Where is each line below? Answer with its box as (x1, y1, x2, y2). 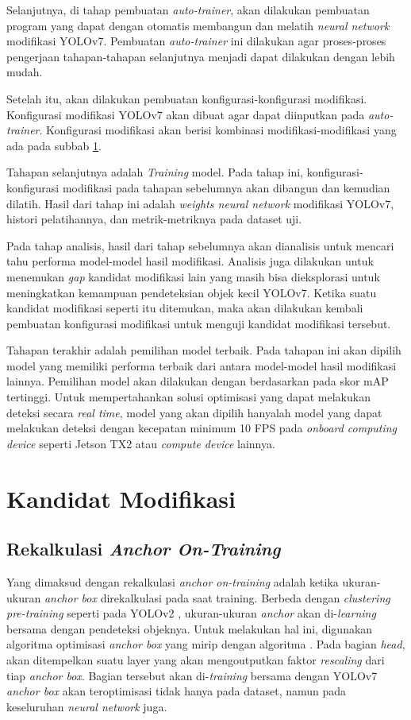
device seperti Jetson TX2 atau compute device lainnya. (6, 435, 275, 451)
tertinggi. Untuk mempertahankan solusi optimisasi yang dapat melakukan (6, 389, 371, 405)
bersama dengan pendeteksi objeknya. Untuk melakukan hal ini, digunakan (6, 620, 373, 637)
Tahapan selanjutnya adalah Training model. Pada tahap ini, (6, 164, 304, 180)
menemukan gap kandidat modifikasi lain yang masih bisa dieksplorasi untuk (6, 268, 380, 285)
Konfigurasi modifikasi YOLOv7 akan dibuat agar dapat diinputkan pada (6, 106, 365, 122)
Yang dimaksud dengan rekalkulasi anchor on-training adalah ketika (6, 574, 339, 590)
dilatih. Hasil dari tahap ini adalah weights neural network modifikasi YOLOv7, (6, 195, 394, 211)
